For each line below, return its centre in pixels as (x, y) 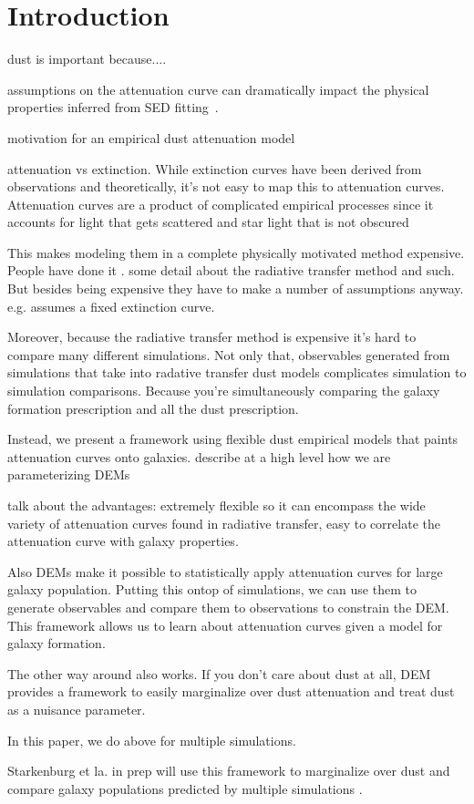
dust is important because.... (87, 59)
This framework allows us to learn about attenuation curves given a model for (225, 625)
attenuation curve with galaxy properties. (123, 541)
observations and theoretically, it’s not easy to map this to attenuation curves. (226, 186)
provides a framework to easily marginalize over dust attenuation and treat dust (231, 691)
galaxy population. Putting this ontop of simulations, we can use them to (212, 589)
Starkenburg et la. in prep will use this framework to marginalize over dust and (229, 771)
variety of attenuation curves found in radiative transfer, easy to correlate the (224, 523)
